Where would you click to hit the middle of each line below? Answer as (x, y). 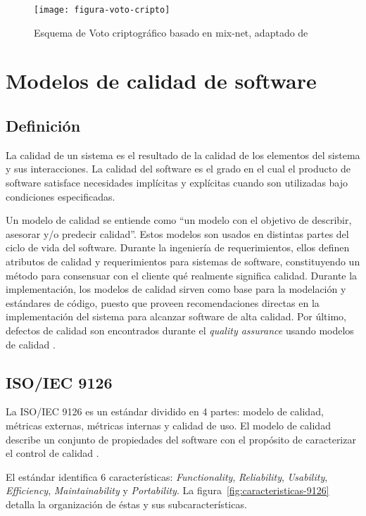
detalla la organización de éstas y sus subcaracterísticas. (126, 504)
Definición (43, 126)
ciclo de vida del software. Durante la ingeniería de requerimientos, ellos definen (178, 247)
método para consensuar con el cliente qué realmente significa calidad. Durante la (182, 275)
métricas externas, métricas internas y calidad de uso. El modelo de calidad (168, 425)
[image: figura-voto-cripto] (102, 10)
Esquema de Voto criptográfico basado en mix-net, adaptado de (171, 32)
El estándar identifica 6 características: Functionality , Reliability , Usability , (167, 476)
